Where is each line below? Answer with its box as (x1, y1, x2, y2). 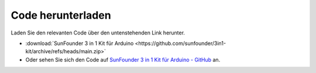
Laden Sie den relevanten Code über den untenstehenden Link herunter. (11, 29, 186, 36)
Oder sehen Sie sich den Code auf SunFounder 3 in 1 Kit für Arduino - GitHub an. (25, 56, 221, 63)
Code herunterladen (11, 9, 111, 22)
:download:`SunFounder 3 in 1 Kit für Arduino (25, 40, 134, 47)
